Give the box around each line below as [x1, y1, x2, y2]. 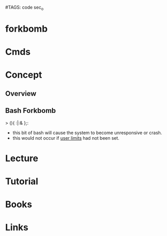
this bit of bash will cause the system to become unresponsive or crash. [12, 130, 162, 136]
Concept [5, 69, 42, 81]
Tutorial [5, 175, 39, 187]
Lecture [5, 152, 39, 164]
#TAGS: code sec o [5, 5, 44, 12]
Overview [5, 89, 37, 98]
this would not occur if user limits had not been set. [12, 135, 120, 141]
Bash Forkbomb [5, 106, 57, 115]
